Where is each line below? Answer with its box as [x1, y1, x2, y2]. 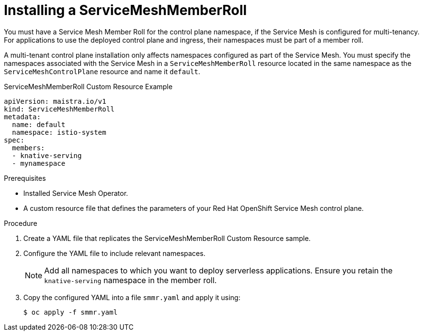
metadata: [4, 112, 41, 121]
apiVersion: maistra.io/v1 [4, 97, 106, 105]
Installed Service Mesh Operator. [23, 189, 128, 197]
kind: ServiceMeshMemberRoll [4, 105, 115, 113]
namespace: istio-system [12, 128, 106, 136]
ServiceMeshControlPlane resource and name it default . [4, 67, 201, 76]
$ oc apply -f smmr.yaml [23, 308, 118, 316]
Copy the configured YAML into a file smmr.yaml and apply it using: [23, 293, 240, 302]
